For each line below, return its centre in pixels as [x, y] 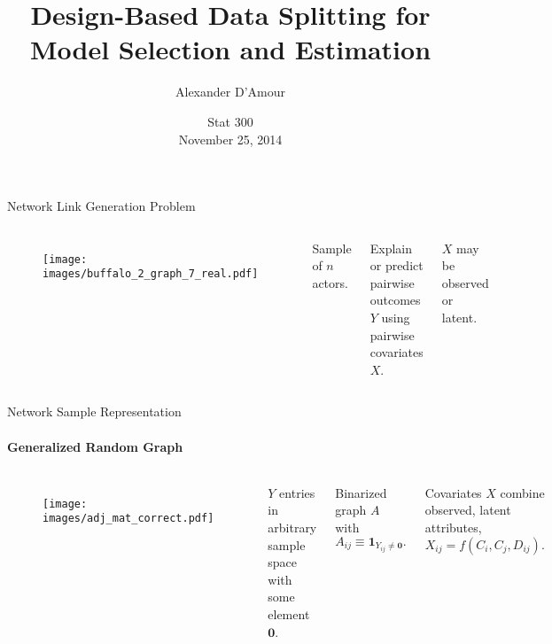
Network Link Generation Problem [101, 206]
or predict [397, 265]
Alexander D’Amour [230, 92]
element [289, 613]
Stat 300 [230, 121]
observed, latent [468, 510]
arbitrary [292, 528]
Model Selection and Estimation [230, 49]
